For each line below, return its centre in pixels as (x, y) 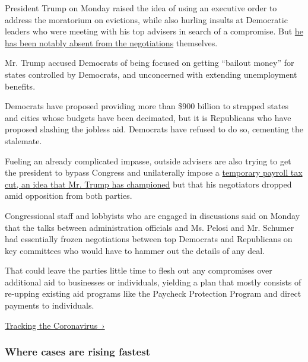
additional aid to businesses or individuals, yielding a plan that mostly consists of (153, 282)
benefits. (20, 86)
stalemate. (23, 140)
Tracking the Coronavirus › (55, 325)
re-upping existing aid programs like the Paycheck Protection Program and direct (153, 293)
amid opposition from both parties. (69, 196)
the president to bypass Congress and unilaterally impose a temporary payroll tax (154, 172)
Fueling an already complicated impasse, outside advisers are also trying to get (148, 161)
